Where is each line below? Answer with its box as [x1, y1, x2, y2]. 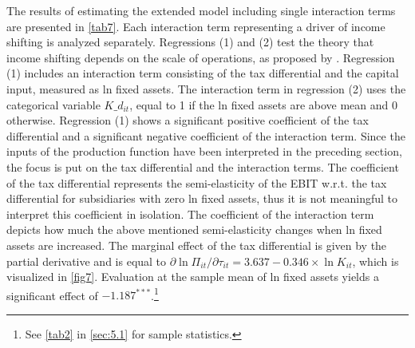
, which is [352, 252, 399, 269]
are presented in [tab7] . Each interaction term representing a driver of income [6, 18, 385, 34]
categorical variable [6, 96, 101, 113]
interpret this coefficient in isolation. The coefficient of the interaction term [6, 205, 374, 222]
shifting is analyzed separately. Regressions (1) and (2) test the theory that [6, 34, 374, 50]
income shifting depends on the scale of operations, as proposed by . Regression [6, 49, 395, 65]
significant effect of [6, 287, 98, 303]
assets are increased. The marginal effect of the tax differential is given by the [6, 236, 387, 253]
